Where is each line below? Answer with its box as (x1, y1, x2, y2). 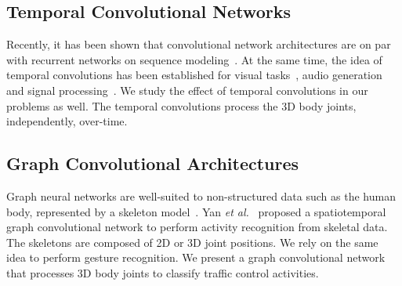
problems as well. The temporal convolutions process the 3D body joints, (6, 97, 357, 114)
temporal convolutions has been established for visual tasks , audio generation (6, 67, 382, 83)
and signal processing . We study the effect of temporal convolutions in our (6, 81, 368, 98)
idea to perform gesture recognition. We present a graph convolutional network (6, 249, 386, 266)
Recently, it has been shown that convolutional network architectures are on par (6, 36, 391, 52)
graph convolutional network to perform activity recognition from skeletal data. (6, 219, 388, 235)
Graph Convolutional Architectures (6, 151, 299, 176)
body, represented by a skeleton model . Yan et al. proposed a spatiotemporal (6, 203, 386, 219)
